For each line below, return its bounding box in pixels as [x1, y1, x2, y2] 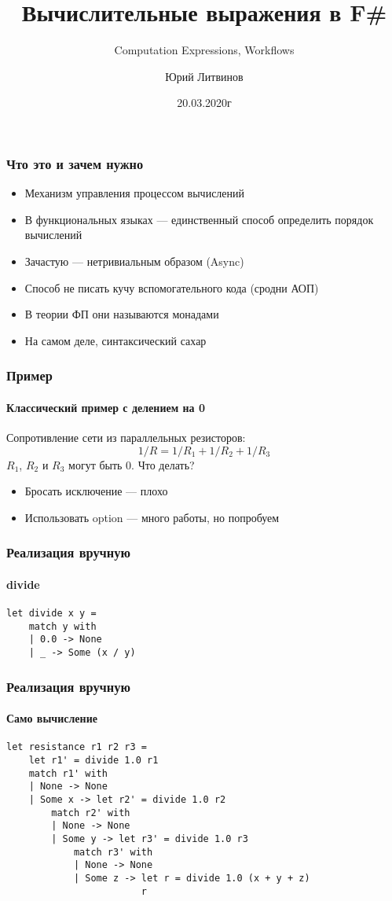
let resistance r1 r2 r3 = [6, 741, 147, 753]
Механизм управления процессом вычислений [24, 185, 245, 201]
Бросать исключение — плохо [24, 483, 168, 499]
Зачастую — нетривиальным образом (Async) [24, 252, 244, 269]
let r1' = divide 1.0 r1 [28, 754, 159, 766]
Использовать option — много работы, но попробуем [24, 509, 280, 525]
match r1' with [28, 767, 108, 779]
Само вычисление [6, 710, 97, 726]
